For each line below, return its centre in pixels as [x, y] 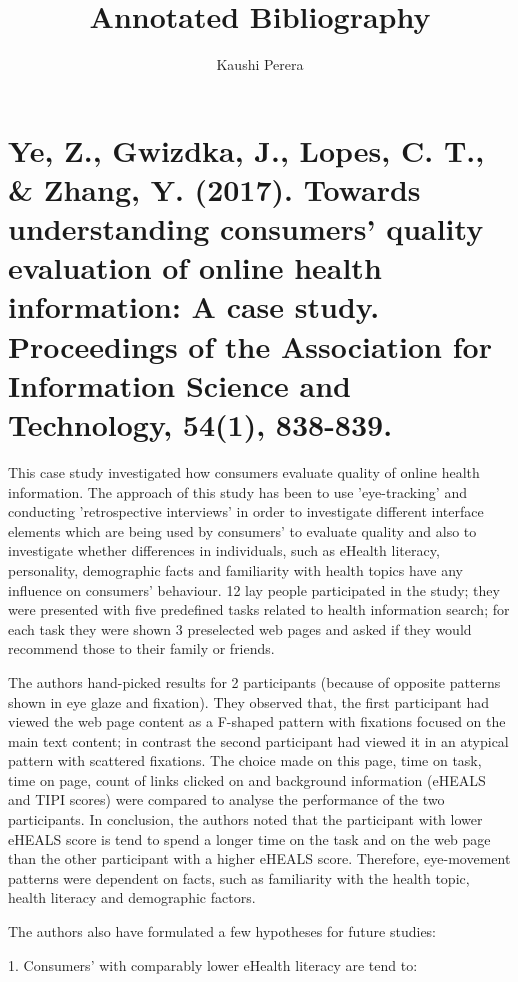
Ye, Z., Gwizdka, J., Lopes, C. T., [246, 149]
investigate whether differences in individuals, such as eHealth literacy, [224, 550]
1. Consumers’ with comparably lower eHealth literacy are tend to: [213, 964]
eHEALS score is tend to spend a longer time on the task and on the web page [249, 838]
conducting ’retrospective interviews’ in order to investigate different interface [246, 511]
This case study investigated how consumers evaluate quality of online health [244, 471]
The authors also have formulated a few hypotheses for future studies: [222, 931]
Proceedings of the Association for [250, 345]
